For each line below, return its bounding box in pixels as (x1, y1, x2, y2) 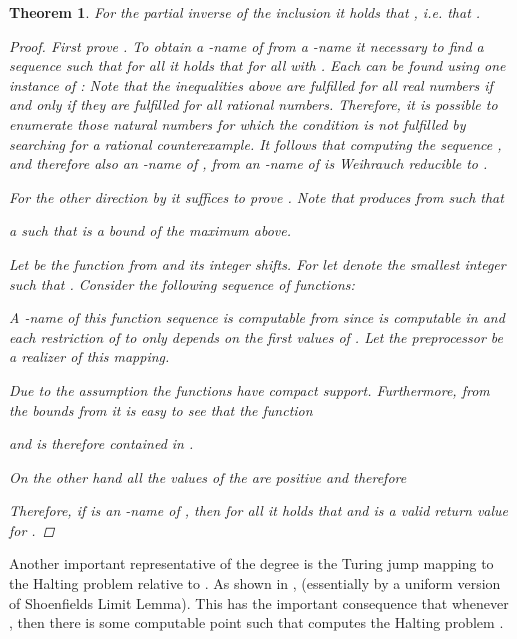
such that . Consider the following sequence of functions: (9, 273, 355, 294)
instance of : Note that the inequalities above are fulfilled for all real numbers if (9, 74, 493, 95)
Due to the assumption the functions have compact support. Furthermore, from (9, 379, 490, 400)
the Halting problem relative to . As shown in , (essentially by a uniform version (9, 573, 501, 594)
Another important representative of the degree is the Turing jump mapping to (9, 553, 494, 574)
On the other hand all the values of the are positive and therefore (9, 466, 407, 487)
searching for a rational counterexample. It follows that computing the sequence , (9, 133, 502, 154)
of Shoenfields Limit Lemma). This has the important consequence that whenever (9, 592, 509, 613)
